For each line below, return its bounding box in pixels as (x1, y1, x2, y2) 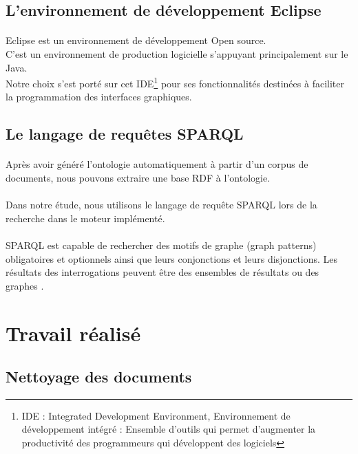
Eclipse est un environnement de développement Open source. (6, 33, 266, 47)
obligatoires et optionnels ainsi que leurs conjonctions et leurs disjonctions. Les (6, 251, 338, 266)
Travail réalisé (6, 318, 141, 347)
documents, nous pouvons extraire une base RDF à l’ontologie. (6, 170, 271, 184)
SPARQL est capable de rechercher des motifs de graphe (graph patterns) (6, 237, 317, 252)
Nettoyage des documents (6, 366, 192, 387)
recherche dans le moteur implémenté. (6, 210, 165, 225)
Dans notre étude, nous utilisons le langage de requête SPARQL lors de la (6, 197, 317, 212)
